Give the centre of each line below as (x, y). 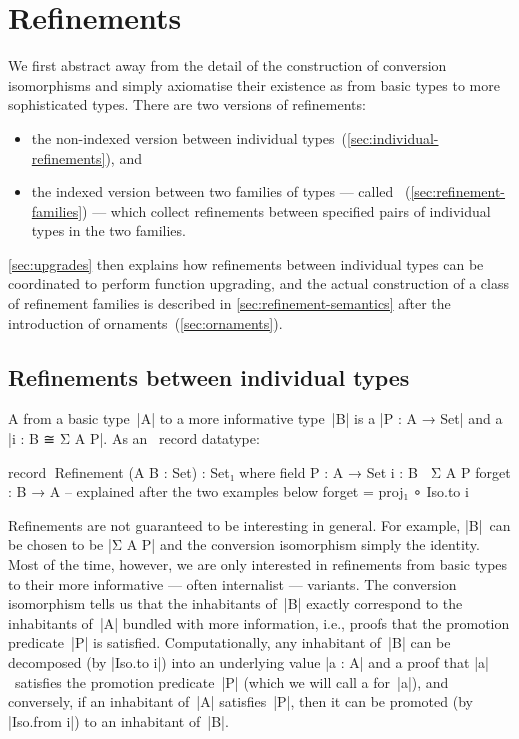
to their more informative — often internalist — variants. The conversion (232, 583)
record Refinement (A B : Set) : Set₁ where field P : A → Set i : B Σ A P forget (259, 471)
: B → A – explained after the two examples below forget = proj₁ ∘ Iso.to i (238, 491)
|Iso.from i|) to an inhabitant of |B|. (118, 720)
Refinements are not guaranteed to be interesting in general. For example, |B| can (259, 524)
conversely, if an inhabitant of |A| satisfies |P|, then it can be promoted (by (240, 701)
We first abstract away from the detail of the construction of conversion (227, 65)
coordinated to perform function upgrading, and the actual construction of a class (258, 283)
